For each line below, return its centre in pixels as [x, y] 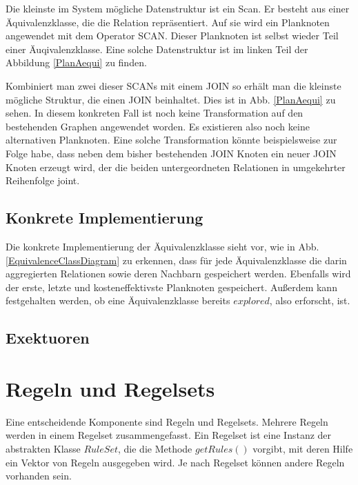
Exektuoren [48, 338]
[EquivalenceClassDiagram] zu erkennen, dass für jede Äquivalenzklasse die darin [176, 260]
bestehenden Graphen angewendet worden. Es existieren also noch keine [158, 126]
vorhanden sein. [39, 476]
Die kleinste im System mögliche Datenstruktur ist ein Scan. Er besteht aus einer [178, 8]
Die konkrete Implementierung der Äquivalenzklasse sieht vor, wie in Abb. [162, 246]
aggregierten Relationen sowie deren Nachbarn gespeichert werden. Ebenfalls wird [178, 274]
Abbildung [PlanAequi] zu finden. [76, 62]
